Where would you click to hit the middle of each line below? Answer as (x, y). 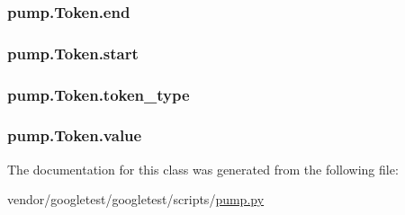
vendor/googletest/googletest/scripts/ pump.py (136, 199)
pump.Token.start (73, 53)
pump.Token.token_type (99, 94)
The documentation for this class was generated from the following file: (203, 169)
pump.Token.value (75, 135)
